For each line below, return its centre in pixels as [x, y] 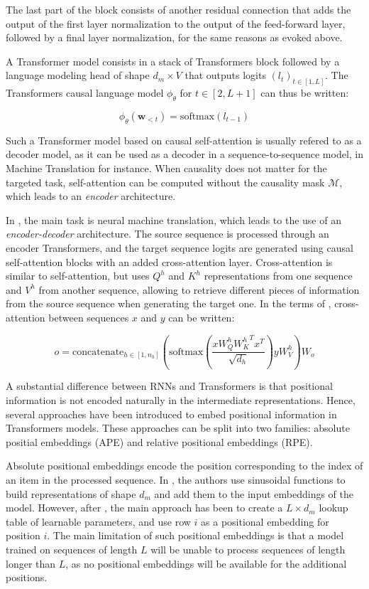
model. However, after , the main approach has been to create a [144, 508]
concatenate [98, 352]
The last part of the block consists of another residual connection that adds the [178, 9]
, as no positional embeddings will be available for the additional [206, 563]
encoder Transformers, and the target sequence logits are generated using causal [180, 247]
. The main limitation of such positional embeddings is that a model [195, 535]
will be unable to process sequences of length [248, 549]
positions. [27, 577]
